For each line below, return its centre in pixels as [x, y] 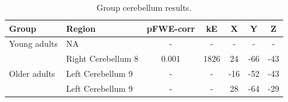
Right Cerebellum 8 [103, 58]
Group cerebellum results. [144, 7]
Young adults [33, 43]
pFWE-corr [171, 28]
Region [81, 28]
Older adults [32, 73]
